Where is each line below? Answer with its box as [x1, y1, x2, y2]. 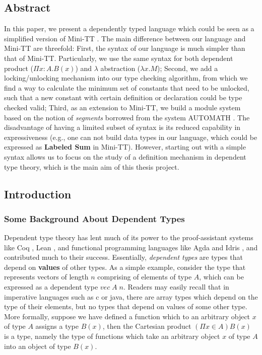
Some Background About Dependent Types [4, 212, 185, 225]
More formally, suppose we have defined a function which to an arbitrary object [4, 311, 250, 321]
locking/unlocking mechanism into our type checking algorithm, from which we [4, 73, 248, 83]
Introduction [4, 186, 72, 201]
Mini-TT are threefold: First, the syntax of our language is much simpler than [4, 43, 245, 53]
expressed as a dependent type [4, 281, 98, 292]
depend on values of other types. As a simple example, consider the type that [4, 261, 246, 272]
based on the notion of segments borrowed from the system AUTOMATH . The [4, 112, 250, 122]
